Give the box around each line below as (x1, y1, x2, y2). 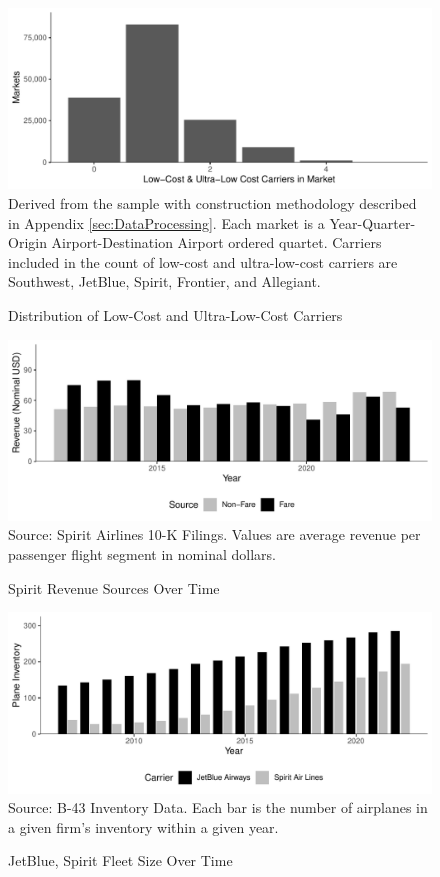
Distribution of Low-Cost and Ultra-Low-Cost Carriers (8, 304, 343, 325)
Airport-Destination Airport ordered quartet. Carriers (51, 232, 382, 253)
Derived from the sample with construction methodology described (8, 192, 417, 213)
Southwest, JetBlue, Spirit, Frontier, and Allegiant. (8, 271, 321, 292)
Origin (8, 232, 47, 253)
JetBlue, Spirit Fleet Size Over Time (8, 850, 233, 871)
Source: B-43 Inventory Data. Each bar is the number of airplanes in (8, 797, 428, 818)
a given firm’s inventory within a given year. (8, 816, 279, 837)
